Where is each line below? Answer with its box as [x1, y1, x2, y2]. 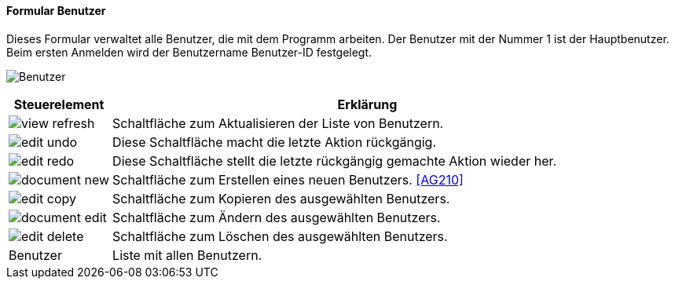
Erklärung [337, 96, 398, 112]
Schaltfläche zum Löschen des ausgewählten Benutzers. [112, 228, 448, 244]
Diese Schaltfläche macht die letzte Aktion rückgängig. [112, 133, 437, 150]
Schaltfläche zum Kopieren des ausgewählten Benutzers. [112, 190, 450, 206]
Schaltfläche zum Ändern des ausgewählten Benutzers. [112, 209, 441, 225]
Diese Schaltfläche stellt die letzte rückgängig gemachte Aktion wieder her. [112, 152, 557, 169]
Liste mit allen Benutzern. [112, 247, 262, 263]
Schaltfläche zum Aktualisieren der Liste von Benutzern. [112, 115, 444, 131]
